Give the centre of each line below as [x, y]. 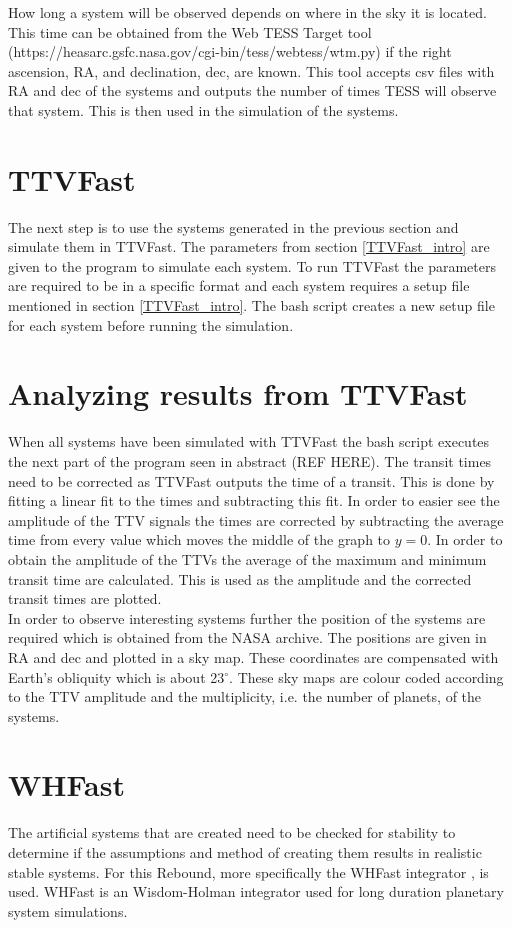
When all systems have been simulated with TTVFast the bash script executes [249, 441]
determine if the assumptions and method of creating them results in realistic [245, 852]
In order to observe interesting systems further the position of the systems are [247, 617]
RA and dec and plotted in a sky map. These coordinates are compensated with [253, 656]
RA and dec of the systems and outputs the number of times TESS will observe [252, 90]
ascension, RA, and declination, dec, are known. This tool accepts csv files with [251, 70]
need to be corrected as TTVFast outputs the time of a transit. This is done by [251, 480]
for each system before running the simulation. [151, 324]
